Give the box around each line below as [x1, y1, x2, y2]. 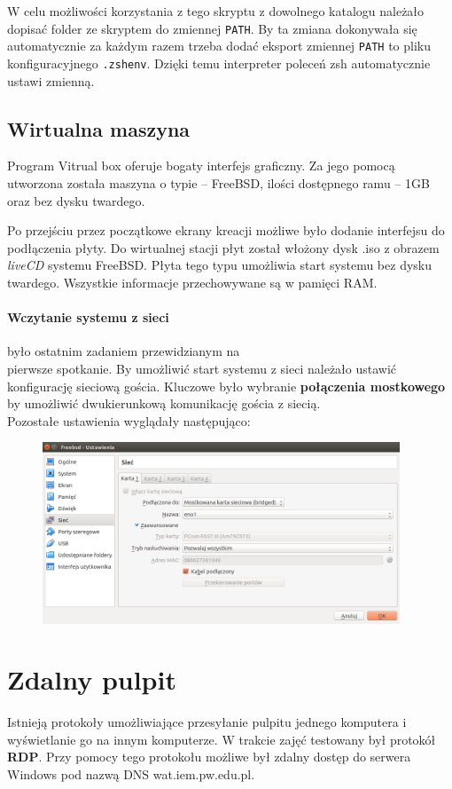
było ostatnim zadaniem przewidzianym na [7, 342, 240, 360]
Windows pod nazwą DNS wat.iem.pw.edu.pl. [7, 765, 255, 784]
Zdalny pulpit [7, 661, 176, 698]
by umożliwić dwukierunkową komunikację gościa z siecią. [7, 394, 321, 413]
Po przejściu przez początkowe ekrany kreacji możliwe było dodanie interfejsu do [7, 221, 445, 240]
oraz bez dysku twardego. [7, 191, 145, 209]
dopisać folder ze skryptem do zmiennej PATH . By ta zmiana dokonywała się [7, 19, 417, 37]
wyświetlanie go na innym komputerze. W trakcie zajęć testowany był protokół [7, 730, 436, 748]
